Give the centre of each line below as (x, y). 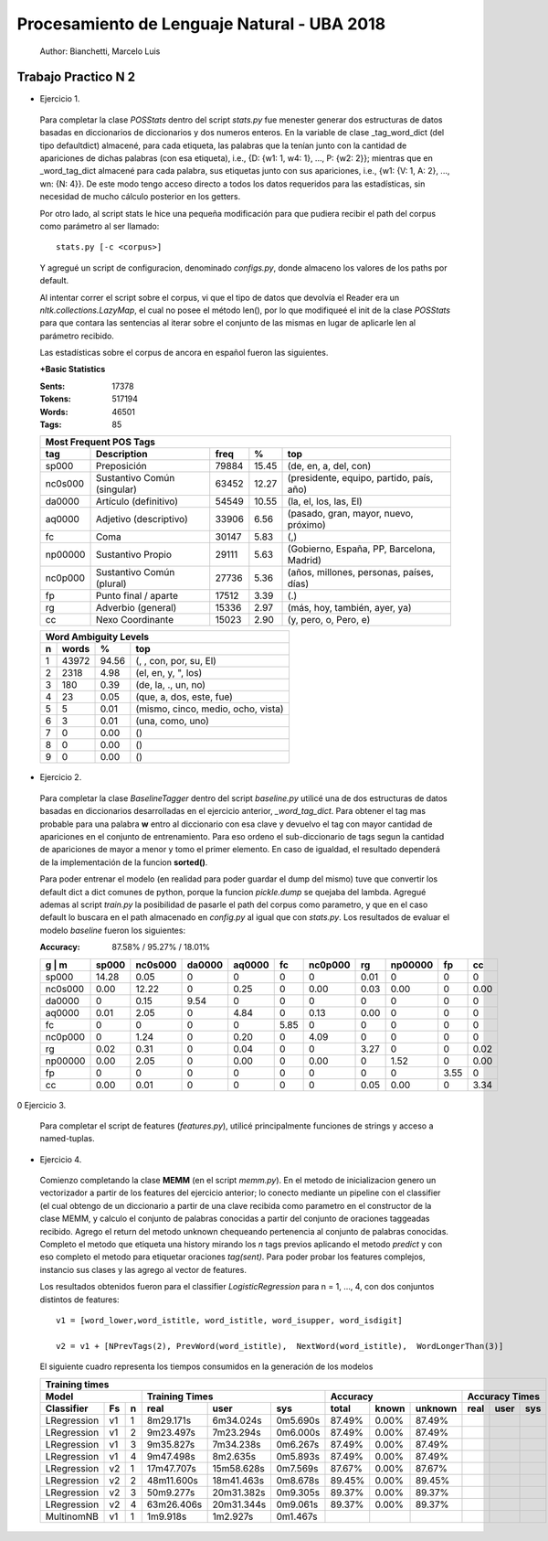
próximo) (306, 525)
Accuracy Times (504, 1397)
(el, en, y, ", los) (169, 673)
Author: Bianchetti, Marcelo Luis (100, 51)
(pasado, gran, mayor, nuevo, (350, 514)
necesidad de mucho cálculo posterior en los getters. (140, 197)
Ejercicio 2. (61, 777)
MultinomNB (72, 1516)
